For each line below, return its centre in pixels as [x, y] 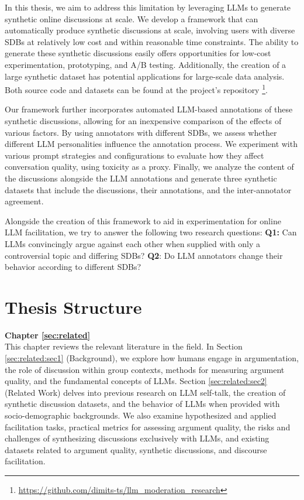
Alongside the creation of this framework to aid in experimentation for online [143, 220]
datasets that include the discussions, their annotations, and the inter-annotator [148, 189]
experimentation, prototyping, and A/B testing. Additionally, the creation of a [146, 64]
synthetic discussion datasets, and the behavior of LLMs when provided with [142, 404]
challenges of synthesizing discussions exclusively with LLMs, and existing [137, 438]
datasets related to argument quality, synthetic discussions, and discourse [136, 449]
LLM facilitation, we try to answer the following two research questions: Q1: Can [151, 232]
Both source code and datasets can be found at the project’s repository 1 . [136, 89]
